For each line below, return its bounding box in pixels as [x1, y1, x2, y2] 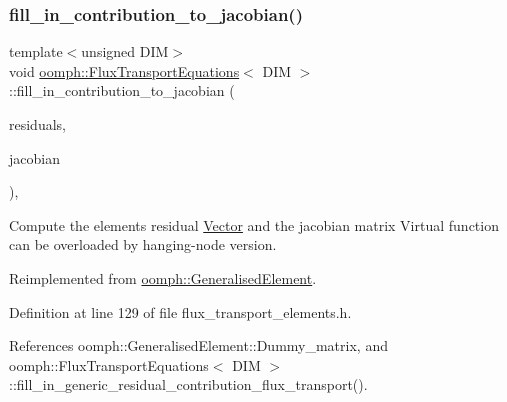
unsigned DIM [81, 41, 169, 62]
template [9, 41, 63, 62]
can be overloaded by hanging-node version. [9, 234, 277, 255]
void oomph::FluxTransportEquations [9, 60, 240, 81]
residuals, [9, 114, 66, 134]
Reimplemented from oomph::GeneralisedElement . [9, 267, 317, 288]
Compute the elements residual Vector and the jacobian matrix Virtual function [9, 214, 499, 235]
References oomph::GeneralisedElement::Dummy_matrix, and [9, 335, 388, 356]
